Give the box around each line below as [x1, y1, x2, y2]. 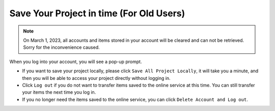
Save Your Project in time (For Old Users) [9, 8, 185, 19]
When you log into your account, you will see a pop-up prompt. [9, 59, 142, 65]
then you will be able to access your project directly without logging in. [22, 75, 171, 81]
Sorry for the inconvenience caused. [23, 44, 100, 50]
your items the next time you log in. [22, 89, 96, 95]
